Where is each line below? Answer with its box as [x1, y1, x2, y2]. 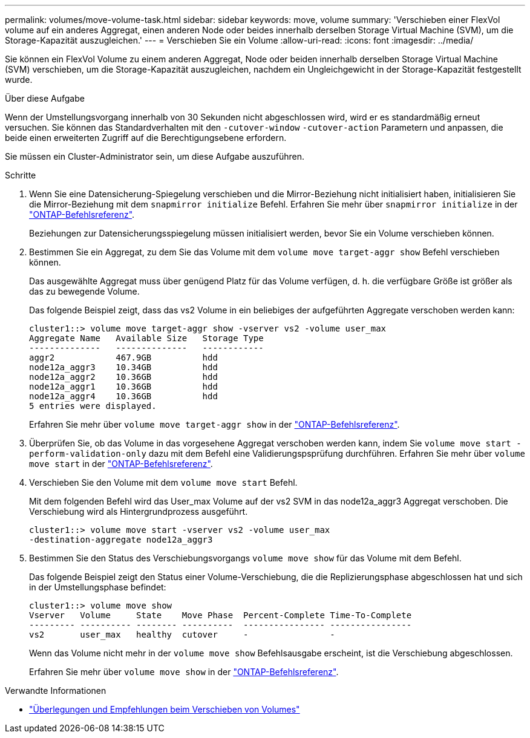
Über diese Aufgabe [5, 93, 85, 103]
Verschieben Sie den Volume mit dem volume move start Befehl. [29, 477, 298, 488]
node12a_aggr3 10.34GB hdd [29, 362, 218, 372]
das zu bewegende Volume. [29, 286, 140, 296]
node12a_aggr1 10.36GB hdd [29, 382, 218, 391]
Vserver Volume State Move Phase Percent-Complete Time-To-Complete [29, 610, 412, 620]
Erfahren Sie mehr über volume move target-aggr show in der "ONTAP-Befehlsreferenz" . [29, 419, 400, 429]
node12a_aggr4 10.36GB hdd [29, 391, 218, 401]
